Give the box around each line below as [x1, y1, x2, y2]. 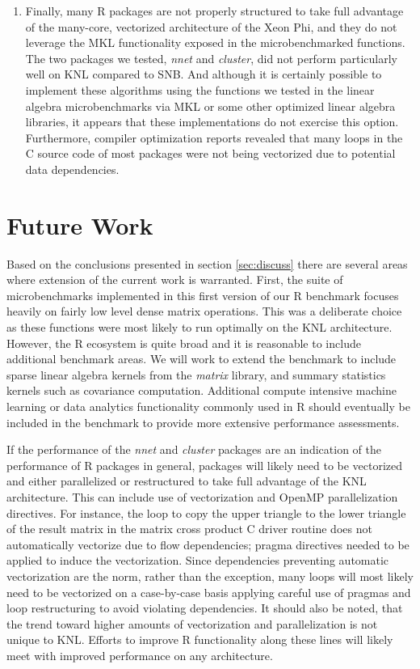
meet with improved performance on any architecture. [6, 646, 273, 663]
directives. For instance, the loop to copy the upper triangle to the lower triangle [6, 504, 406, 521]
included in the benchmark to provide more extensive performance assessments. [6, 413, 400, 430]
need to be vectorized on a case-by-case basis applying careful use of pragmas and [6, 583, 411, 600]
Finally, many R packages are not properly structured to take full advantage [25, 2, 404, 19]
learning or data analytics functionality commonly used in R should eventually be [6, 398, 410, 414]
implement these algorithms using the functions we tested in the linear [25, 81, 375, 98]
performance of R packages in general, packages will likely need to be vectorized [6, 456, 403, 473]
